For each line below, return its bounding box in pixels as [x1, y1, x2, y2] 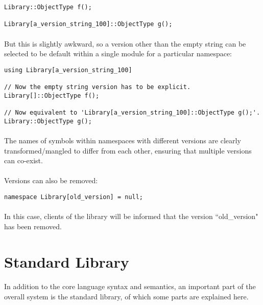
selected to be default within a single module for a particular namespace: [4, 48, 232, 59]
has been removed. [4, 221, 62, 231]
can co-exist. [4, 155, 43, 166]
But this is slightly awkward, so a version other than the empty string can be [4, 38, 246, 49]
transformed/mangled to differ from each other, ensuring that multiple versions [4, 145, 252, 156]
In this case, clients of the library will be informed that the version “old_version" [4, 211, 258, 222]
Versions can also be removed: [4, 175, 98, 186]
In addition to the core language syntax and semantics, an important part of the [4, 281, 256, 292]
